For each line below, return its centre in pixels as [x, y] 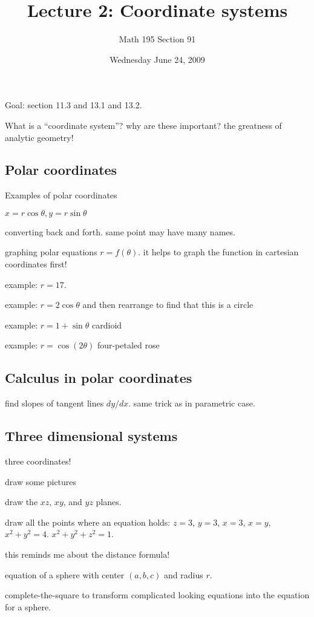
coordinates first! [36, 264]
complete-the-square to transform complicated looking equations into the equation [157, 595]
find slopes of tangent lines [54, 403]
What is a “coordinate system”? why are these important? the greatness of [143, 125]
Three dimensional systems [91, 436]
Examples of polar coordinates [61, 195]
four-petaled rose [128, 345]
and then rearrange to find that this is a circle [168, 305]
